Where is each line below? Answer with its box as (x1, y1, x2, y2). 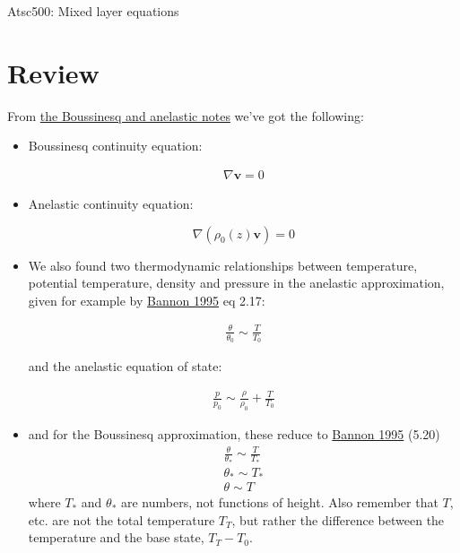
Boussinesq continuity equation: (28, 136, 203, 155)
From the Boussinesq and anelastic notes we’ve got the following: (7, 106, 364, 125)
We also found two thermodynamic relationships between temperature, (28, 255, 418, 274)
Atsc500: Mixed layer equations (7, 2, 179, 20)
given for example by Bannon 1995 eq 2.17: (28, 290, 265, 309)
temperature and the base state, (28, 528, 204, 547)
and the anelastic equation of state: (28, 357, 222, 376)
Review (7, 54, 100, 91)
